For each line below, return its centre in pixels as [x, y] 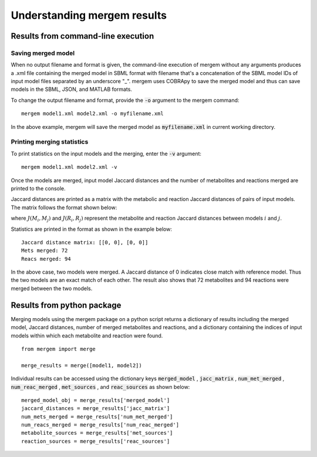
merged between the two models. [52, 288]
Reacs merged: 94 [46, 259]
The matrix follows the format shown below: [64, 207]
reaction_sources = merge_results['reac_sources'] [96, 441]
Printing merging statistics [50, 142]
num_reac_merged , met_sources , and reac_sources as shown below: [100, 387]
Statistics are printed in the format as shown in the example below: [92, 229]
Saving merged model [43, 53]
